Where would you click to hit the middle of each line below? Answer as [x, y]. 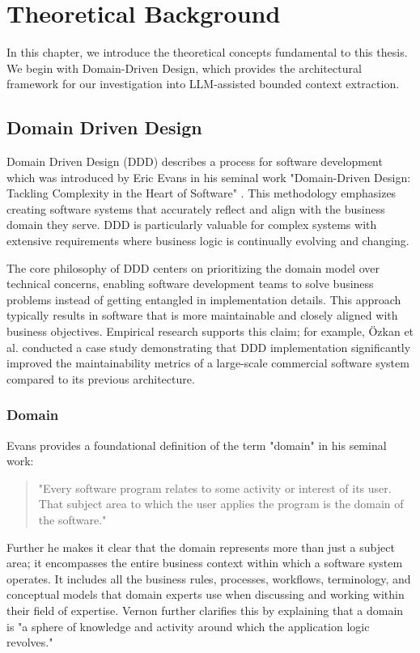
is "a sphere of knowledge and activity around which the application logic [188, 626]
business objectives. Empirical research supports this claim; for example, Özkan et [210, 331]
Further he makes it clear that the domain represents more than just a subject [201, 547]
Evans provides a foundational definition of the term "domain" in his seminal [197, 445]
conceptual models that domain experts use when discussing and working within [206, 594]
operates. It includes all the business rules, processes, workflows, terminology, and [209, 578]
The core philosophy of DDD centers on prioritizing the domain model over [193, 267]
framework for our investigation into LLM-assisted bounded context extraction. [203, 84]
